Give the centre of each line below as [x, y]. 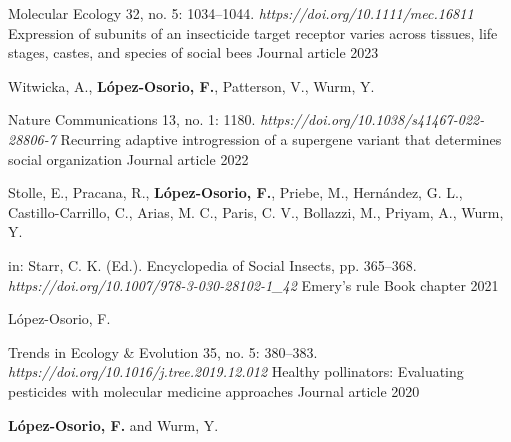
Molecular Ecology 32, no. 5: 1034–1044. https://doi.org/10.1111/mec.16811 [241, 13]
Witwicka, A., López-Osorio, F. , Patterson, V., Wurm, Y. [191, 85]
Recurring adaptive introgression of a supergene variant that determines [281, 138]
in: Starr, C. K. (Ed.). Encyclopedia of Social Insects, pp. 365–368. [212, 264]
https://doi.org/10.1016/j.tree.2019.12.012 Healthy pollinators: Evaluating [236, 371]
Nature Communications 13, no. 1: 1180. [132, 119]
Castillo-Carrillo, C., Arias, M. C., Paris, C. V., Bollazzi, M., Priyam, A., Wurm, [256, 211]
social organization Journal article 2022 [128, 158]
